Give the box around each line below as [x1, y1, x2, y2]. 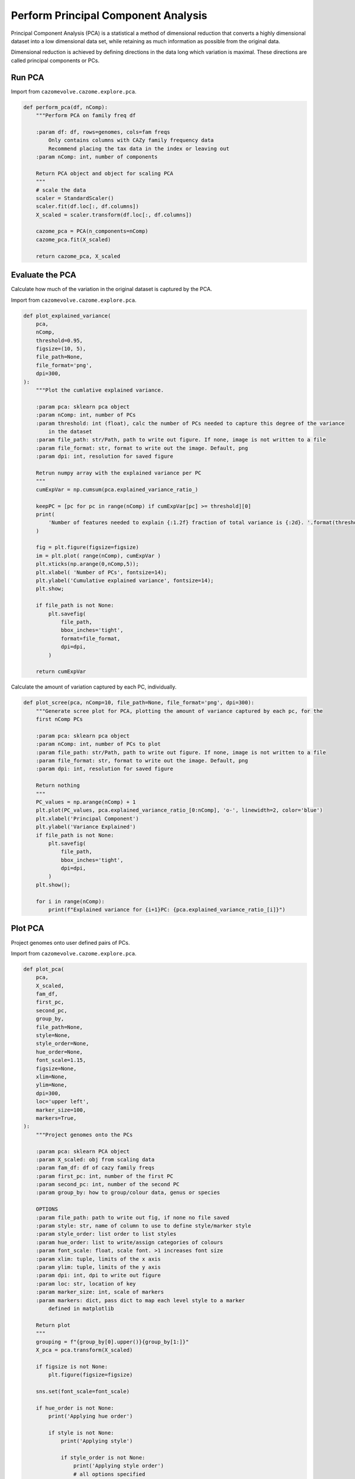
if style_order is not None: [60, 1454, 146, 1461]
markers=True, [35, 1115, 77, 1121]
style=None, [35, 1032, 71, 1039]
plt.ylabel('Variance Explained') [35, 824, 136, 831]
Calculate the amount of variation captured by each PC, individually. [11, 683, 177, 690]
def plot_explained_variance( [23, 312, 111, 319]
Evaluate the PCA [11, 270, 76, 280]
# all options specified [73, 1471, 146, 1477]
